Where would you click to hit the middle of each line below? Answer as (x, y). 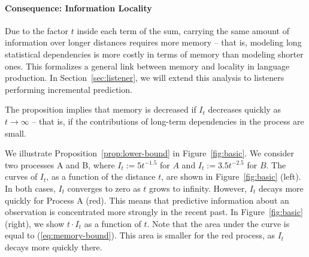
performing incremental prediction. (69, 89)
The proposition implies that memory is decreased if (101, 109)
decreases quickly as (245, 109)
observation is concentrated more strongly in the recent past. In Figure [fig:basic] (154, 212)
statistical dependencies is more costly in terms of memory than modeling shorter (154, 54)
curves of (21, 176)
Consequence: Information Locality (78, 7)
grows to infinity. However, (198, 188)
